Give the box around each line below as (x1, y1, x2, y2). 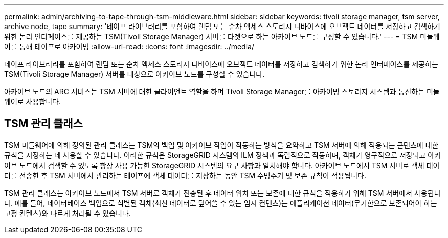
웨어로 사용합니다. (4, 97, 61, 106)
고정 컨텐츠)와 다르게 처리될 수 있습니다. (4, 208, 131, 218)
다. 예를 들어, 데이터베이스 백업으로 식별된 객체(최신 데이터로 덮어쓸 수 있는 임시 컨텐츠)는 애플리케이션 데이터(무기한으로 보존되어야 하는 (4, 198, 437, 207)
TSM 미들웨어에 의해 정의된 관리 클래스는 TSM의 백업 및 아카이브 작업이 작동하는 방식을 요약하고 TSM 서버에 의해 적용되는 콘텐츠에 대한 (4, 140, 439, 149)
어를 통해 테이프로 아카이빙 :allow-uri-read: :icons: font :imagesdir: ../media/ (4, 42, 254, 51)
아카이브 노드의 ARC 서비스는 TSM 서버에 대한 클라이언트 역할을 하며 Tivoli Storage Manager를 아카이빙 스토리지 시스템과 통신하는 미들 (4, 87, 440, 96)
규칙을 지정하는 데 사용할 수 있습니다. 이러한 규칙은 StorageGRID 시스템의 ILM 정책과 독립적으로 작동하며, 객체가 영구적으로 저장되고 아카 (4, 150, 441, 160)
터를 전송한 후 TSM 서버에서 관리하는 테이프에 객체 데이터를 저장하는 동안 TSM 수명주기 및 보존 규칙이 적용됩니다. (4, 171, 366, 180)
